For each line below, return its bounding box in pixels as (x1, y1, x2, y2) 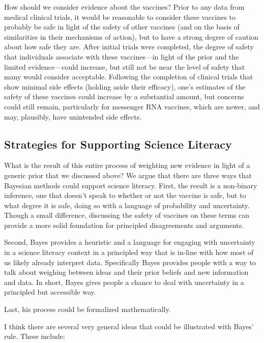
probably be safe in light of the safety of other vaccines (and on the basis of (4, 21, 240, 32)
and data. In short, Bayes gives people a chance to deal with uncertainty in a (4, 276, 244, 287)
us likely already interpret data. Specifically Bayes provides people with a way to (4, 256, 256, 267)
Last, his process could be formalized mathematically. (4, 304, 171, 315)
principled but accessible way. (4, 287, 96, 297)
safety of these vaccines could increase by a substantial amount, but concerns (4, 91, 244, 102)
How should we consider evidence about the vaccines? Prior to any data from (4, 2, 245, 12)
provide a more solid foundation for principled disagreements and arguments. (4, 219, 244, 230)
